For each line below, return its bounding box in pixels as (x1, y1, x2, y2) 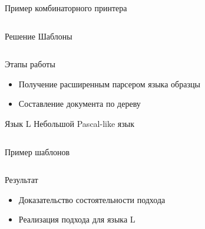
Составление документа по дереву (18, 97, 141, 110)
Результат (5, 174, 38, 186)
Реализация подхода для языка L (18, 213, 135, 225)
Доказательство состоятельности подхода (18, 193, 166, 205)
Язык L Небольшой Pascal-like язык (5, 117, 134, 129)
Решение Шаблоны (5, 30, 72, 42)
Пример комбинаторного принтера (5, 2, 127, 14)
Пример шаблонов (5, 145, 70, 158)
